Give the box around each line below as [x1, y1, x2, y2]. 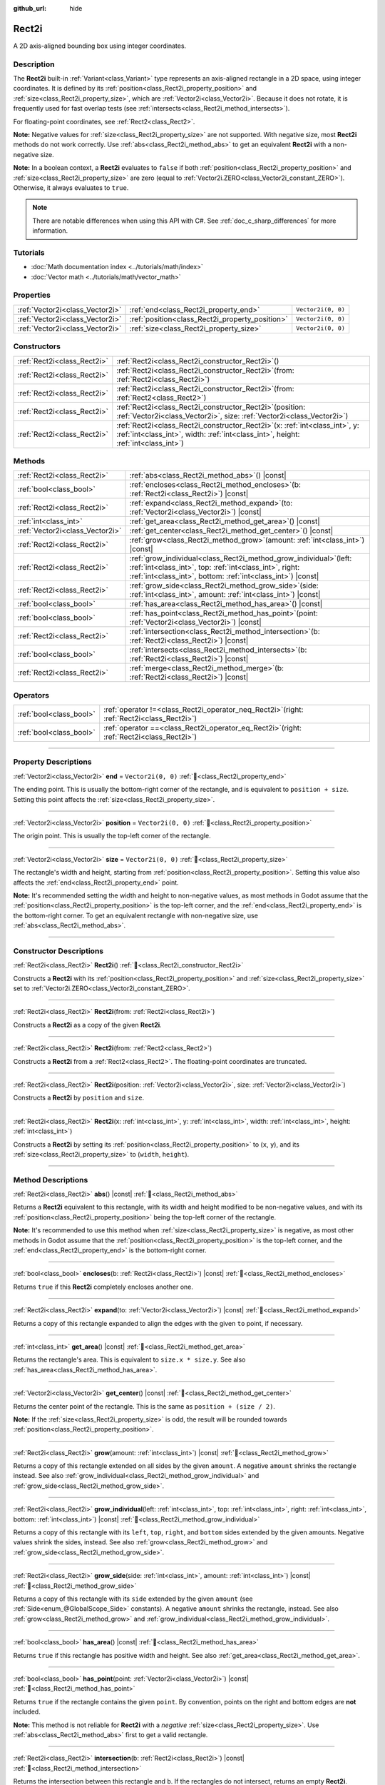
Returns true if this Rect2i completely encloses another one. [13, 1282, 194, 1291]
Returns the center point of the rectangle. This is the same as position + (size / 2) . [13, 1402, 276, 1410]
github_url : [13, 4, 46, 12]
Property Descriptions [13, 757, 92, 767]
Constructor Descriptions [13, 946, 103, 956]
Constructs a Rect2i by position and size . [13, 1093, 145, 1102]
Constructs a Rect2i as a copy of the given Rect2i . [13, 1020, 162, 1029]
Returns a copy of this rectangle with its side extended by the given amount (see [13, 1594, 253, 1603]
